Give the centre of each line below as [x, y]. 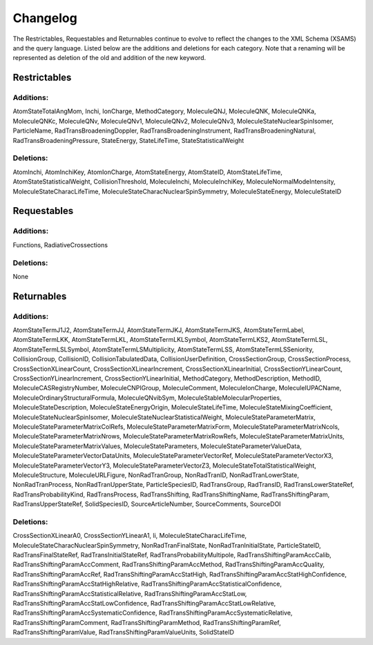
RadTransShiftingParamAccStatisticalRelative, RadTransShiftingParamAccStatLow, [130, 593]
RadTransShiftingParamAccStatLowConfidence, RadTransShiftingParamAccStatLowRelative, [144, 603]
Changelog [45, 18]
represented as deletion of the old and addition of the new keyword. [109, 58]
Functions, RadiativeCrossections [60, 244]
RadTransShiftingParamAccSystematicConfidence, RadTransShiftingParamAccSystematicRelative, [153, 613]
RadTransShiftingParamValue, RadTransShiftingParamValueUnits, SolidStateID [123, 633]
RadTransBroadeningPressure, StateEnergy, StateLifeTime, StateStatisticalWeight [128, 140]
